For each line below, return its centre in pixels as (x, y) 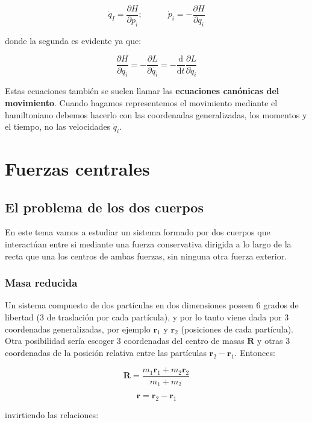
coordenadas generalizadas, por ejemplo (78, 329)
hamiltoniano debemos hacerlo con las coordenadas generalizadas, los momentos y (156, 114)
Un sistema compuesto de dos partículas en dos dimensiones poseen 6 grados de (152, 305)
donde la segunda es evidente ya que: (73, 40)
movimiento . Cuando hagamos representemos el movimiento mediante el (141, 102)
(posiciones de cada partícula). (237, 329)
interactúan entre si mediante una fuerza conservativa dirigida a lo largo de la (148, 244)
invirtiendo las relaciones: (52, 414)
